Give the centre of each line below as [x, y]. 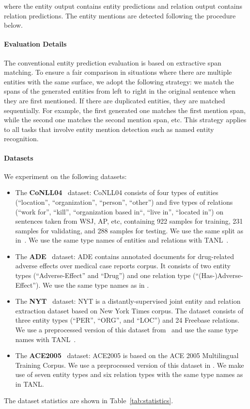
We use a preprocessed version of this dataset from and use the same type [127, 330]
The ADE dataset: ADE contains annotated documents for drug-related [125, 256]
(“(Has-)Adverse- [218, 275]
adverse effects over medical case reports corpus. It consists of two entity [123, 266]
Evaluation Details [35, 44]
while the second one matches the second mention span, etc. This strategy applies [125, 120]
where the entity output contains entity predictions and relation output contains [123, 6]
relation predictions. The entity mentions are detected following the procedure [120, 15]
